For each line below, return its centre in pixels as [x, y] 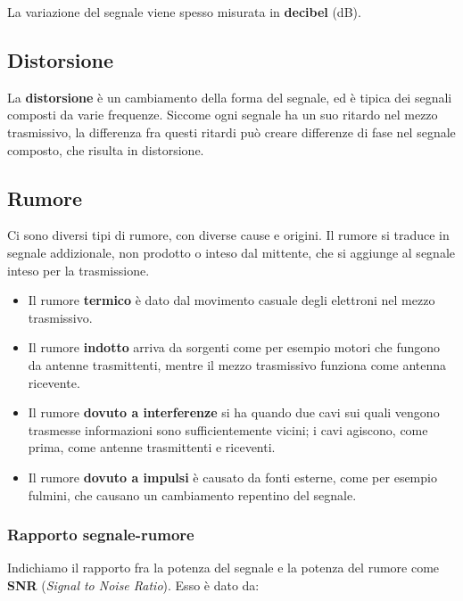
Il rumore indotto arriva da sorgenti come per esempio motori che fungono [234, 347]
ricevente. [54, 382]
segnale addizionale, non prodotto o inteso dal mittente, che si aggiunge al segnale [231, 252]
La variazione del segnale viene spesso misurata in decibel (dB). [184, 12]
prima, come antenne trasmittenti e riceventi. [152, 447]
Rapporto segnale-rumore [101, 535]
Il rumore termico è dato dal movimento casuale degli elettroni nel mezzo [231, 300]
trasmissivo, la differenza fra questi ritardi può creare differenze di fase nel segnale [231, 132]
